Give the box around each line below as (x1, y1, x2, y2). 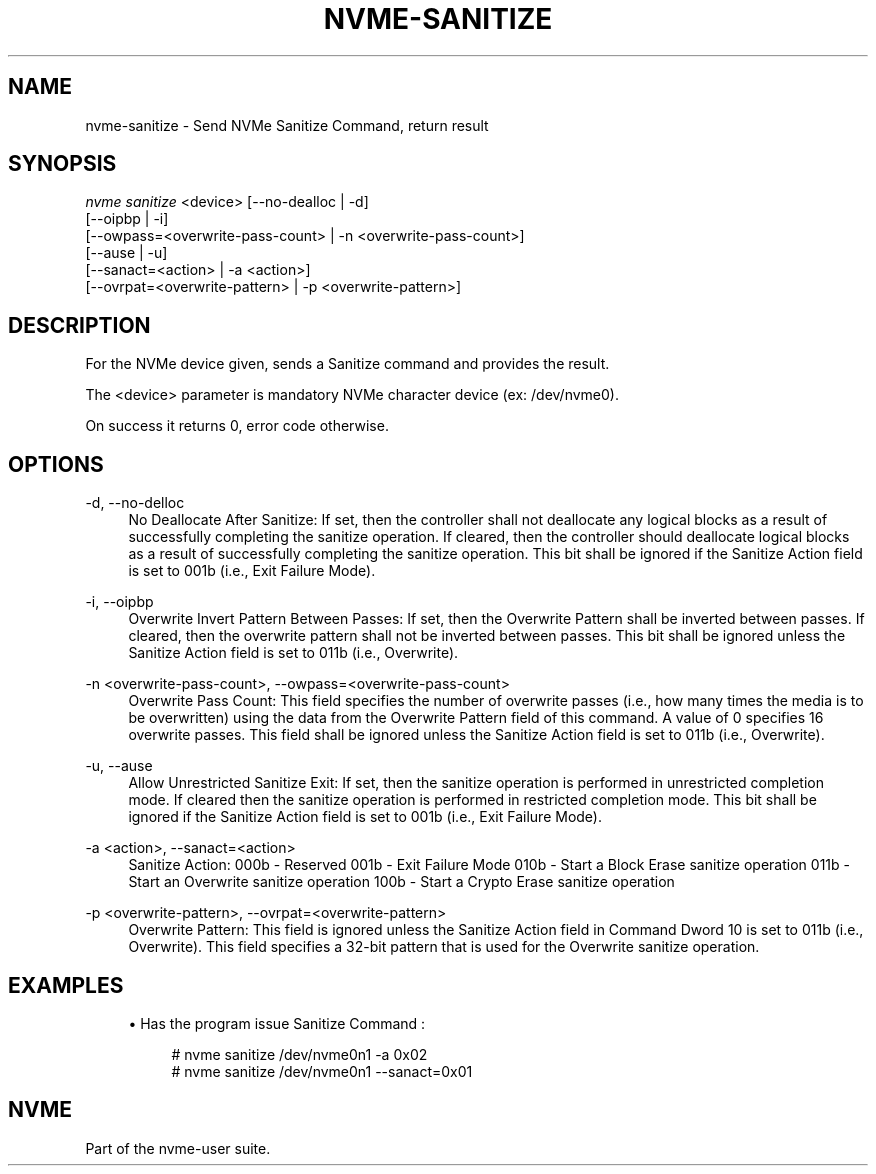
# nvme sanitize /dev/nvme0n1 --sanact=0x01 (171, 1062, 473, 1080)
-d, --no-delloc (85, 494, 185, 512)
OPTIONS (8, 451, 104, 477)
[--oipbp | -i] (85, 210, 169, 228)
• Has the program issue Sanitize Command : (128, 1014, 426, 1032)
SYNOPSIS (8, 151, 117, 177)
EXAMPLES (8, 972, 124, 998)
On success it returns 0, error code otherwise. (85, 417, 389, 435)
